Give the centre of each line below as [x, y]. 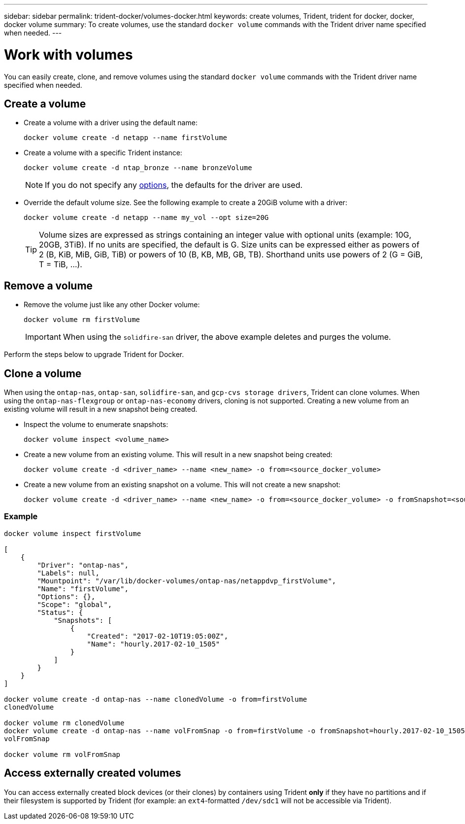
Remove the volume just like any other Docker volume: [112, 305]
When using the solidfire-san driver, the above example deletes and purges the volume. [227, 337]
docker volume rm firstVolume [82, 320]
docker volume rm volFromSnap [62, 754]
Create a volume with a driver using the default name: [111, 123]
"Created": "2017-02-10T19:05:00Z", [158, 636]
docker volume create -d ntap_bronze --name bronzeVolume [138, 168]
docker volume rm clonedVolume [64, 723]
